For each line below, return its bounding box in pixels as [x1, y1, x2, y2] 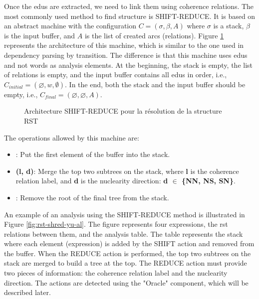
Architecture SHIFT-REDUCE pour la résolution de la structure [24, 106, 222, 116]
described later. [4, 287, 51, 298]
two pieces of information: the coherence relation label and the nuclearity [4, 268, 228, 278]
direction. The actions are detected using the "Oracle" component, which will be [4, 277, 249, 288]
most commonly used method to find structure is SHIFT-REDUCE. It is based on [4, 10, 256, 21]
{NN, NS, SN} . [181, 175, 236, 186]
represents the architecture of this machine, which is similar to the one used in [4, 40, 244, 50]
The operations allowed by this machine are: [4, 132, 139, 143]
